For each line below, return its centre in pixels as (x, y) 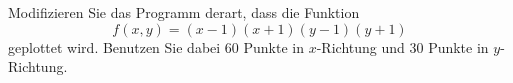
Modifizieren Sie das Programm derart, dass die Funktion (184, 12)
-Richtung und (360, 46)
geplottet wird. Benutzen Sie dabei (114, 46)
